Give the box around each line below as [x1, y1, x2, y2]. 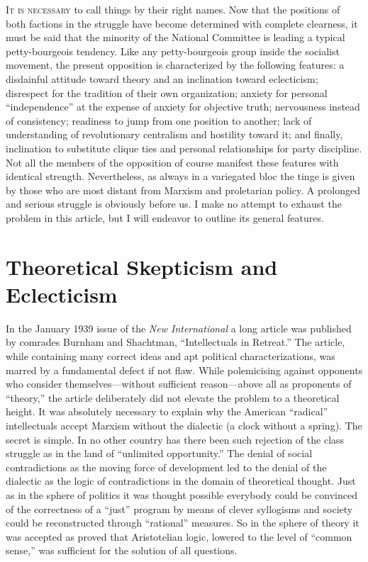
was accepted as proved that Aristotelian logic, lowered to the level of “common [6, 529, 352, 544]
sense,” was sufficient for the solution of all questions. [6, 543, 238, 558]
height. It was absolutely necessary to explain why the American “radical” [6, 404, 328, 419]
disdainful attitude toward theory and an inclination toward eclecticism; [6, 71, 318, 86]
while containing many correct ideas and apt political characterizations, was [6, 349, 335, 363]
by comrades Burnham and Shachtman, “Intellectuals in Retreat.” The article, [6, 335, 345, 349]
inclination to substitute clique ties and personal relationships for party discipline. [6, 140, 362, 155]
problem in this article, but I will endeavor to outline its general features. [6, 210, 324, 225]
